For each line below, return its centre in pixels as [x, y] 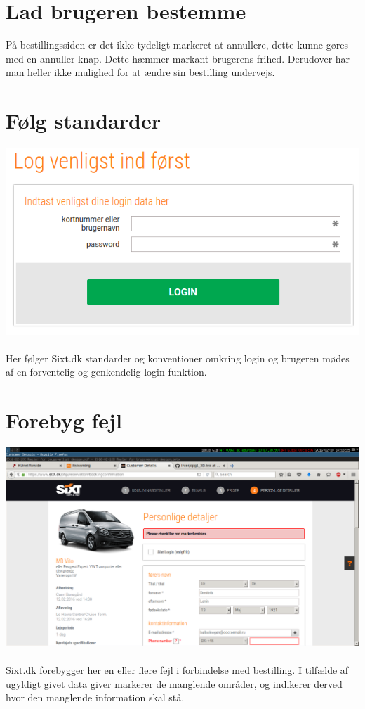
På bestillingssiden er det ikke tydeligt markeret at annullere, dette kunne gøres [177, 45]
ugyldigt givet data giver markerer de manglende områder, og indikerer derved [174, 683]
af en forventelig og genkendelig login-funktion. [106, 372]
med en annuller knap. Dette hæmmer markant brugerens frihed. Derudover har [178, 58]
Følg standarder [83, 121]
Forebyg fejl [64, 420]
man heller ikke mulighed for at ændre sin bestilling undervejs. [140, 72]
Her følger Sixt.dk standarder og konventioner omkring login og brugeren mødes [178, 358]
